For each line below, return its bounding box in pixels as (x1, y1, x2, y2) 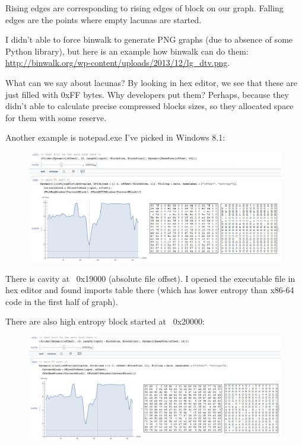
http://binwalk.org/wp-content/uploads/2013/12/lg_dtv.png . (5, 56, 230, 69)
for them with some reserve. (5, 111, 107, 123)
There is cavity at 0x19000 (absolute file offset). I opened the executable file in (5, 272, 295, 284)
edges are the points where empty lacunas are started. (5, 13, 202, 26)
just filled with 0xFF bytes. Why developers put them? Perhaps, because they (5, 88, 289, 100)
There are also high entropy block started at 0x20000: (5, 315, 205, 328)
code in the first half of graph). (5, 295, 118, 307)
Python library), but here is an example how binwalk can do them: (5, 44, 249, 57)
